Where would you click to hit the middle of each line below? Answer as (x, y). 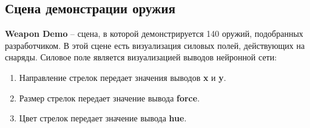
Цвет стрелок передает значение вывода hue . (103, 118)
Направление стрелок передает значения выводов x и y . (123, 77)
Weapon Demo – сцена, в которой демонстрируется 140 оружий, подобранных (154, 34)
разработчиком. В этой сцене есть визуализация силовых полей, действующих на (155, 45)
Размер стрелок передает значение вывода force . (110, 98)
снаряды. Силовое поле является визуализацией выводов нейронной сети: (141, 57)
